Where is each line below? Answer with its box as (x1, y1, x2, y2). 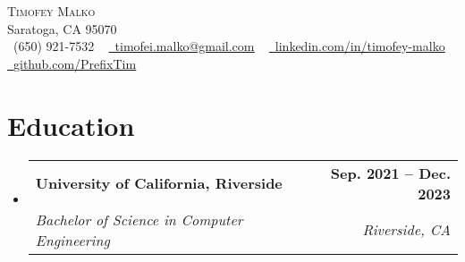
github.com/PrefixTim (13, 54, 137, 72)
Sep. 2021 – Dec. (330, 162, 451, 183)
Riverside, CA (362, 219, 451, 240)
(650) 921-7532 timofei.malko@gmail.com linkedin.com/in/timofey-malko (13, 37, 445, 55)
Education (7, 106, 135, 143)
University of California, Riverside (35, 173, 283, 193)
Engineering (35, 229, 110, 250)
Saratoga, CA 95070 (7, 19, 117, 38)
